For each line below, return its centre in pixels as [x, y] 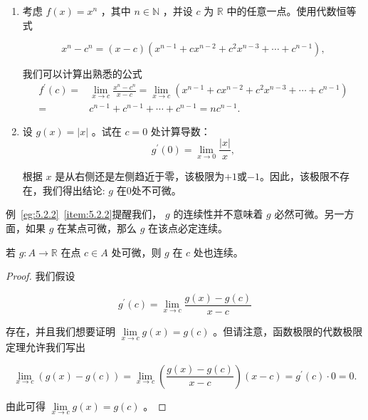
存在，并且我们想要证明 [61, 331]
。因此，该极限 [294, 176]
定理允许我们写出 [46, 347]
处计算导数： [180, 131]
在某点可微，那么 [97, 228]
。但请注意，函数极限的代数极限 [288, 331]
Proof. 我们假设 [41, 276]
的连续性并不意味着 [218, 214]
